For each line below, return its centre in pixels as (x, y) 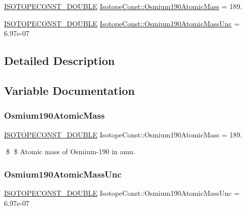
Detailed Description (60, 61)
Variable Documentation (69, 90)
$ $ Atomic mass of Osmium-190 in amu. (71, 151)
